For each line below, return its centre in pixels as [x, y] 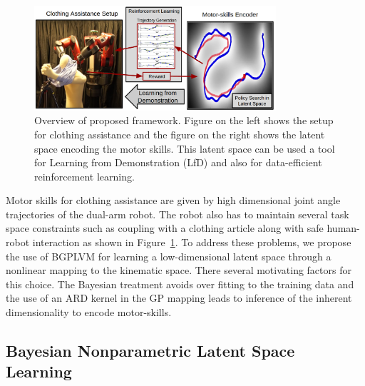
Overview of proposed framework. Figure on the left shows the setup [184, 120]
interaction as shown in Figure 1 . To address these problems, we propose [192, 242]
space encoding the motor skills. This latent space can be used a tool [185, 148]
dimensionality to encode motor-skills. [89, 312]
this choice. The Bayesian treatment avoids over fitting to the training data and [180, 284]
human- [343, 228]
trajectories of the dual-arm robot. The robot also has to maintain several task [178, 214]
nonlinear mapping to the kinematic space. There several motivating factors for [179, 270]
